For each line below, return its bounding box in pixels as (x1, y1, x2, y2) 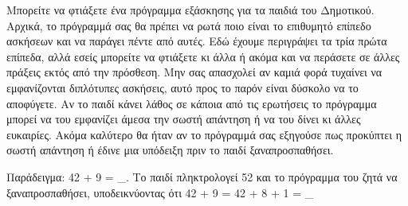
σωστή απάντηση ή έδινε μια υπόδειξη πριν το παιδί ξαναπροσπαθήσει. (6, 142, 334, 158)
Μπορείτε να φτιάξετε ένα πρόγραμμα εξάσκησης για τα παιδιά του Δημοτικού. (6, 2, 375, 17)
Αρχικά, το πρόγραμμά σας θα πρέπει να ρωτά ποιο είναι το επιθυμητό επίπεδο (6, 17, 371, 33)
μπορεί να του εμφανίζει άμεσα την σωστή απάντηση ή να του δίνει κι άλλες (6, 111, 361, 127)
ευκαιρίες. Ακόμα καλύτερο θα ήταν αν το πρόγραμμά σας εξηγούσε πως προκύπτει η (6, 126, 402, 142)
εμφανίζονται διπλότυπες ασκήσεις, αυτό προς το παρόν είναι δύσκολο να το (6, 79, 359, 95)
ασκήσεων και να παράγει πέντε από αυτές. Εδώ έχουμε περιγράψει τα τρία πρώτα (6, 33, 387, 49)
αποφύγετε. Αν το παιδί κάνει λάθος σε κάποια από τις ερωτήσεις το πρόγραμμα (6, 95, 377, 111)
